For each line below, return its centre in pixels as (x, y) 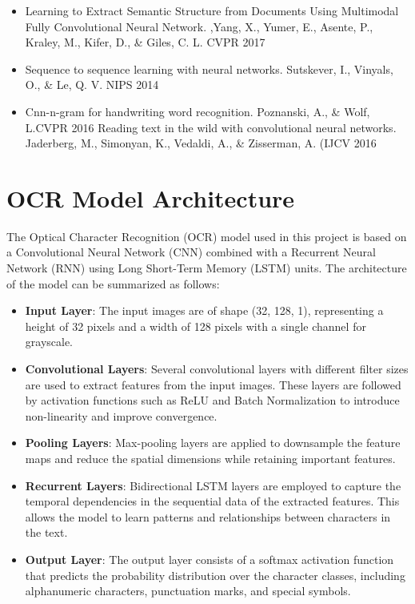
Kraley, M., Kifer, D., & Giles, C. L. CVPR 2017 (145, 42)
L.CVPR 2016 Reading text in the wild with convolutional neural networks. (211, 127)
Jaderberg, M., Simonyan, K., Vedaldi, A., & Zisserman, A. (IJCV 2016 (201, 143)
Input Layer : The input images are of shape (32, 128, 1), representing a (204, 310)
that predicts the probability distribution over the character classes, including (215, 575)
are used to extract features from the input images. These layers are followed (213, 384)
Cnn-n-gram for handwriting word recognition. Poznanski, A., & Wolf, (198, 111)
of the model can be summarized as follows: (113, 283)
